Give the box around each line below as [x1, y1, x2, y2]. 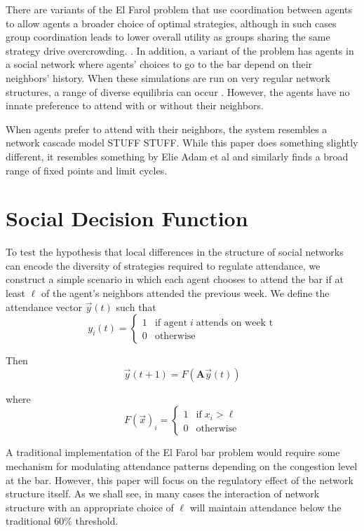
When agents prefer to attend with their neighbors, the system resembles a [6, 121, 328, 136]
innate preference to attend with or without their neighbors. [6, 98, 264, 113]
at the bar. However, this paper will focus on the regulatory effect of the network [6, 472, 353, 487]
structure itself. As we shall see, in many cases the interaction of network [6, 486, 320, 501]
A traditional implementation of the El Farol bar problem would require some [6, 445, 340, 460]
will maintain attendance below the [189, 499, 342, 514]
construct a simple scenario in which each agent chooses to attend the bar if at [6, 272, 344, 287]
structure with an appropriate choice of [6, 499, 174, 514]
